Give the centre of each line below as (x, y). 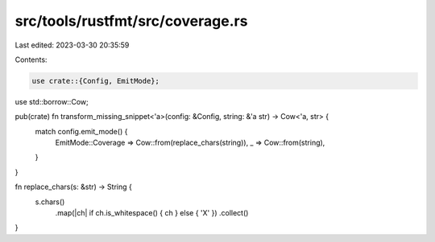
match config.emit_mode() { (81, 131)
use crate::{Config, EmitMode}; (96, 81)
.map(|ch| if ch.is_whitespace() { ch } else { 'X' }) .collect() (152, 213)
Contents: (31, 59)
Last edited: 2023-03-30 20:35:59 (72, 45)
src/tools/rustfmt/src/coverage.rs (131, 21)
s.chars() (50, 202)
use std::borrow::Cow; (52, 101)
